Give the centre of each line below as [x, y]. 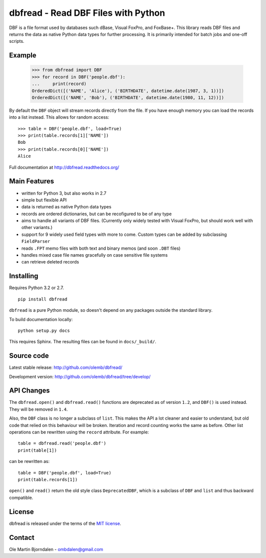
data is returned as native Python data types [66, 207]
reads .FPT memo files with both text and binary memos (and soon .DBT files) [101, 248]
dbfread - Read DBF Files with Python [87, 13]
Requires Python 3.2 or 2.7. [36, 288]
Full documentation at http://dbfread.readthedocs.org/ [64, 167]
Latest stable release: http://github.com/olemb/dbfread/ [66, 367]
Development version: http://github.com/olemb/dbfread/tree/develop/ [80, 376]
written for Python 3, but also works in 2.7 [64, 193]
